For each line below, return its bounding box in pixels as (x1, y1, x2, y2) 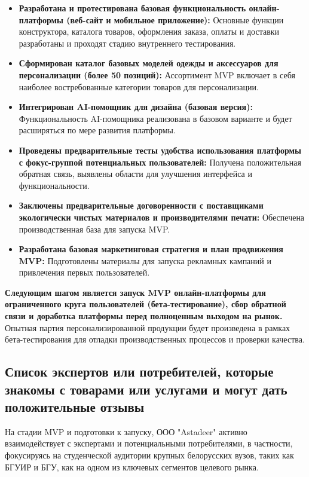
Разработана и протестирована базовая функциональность (19, 2, 246, 14)
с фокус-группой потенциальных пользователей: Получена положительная (19, 155, 301, 168)
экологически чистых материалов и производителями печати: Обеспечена (19, 210, 305, 223)
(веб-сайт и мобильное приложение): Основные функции (66, 13, 284, 26)
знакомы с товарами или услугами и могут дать (5, 380, 287, 398)
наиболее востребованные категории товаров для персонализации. (19, 80, 259, 93)
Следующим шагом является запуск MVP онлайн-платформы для (5, 286, 266, 298)
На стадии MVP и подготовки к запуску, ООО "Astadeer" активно (5, 425, 247, 438)
